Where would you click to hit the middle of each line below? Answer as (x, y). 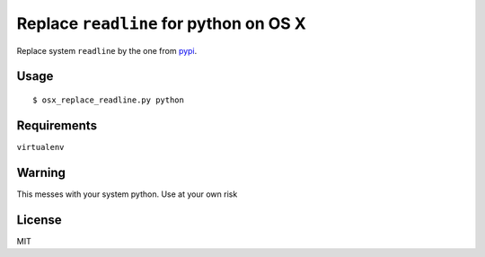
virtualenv (40, 147)
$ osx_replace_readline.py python (108, 100)
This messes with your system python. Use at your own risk (127, 194)
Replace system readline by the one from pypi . (107, 50)
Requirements (57, 125)
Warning (41, 172)
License (39, 220)
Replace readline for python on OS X (162, 23)
